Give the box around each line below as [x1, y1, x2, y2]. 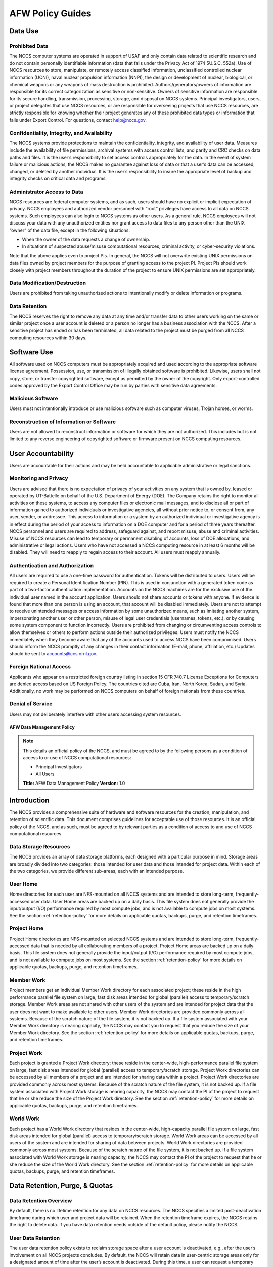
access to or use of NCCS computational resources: [23, 755, 131, 761]
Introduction [9, 796, 50, 804]
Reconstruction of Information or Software [9, 418, 116, 425]
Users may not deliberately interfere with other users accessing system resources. [9, 711, 181, 717]
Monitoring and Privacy [9, 475, 68, 482]
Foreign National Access [9, 663, 71, 670]
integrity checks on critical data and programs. [9, 175, 107, 181]
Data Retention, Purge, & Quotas [9, 1181, 113, 1190]
